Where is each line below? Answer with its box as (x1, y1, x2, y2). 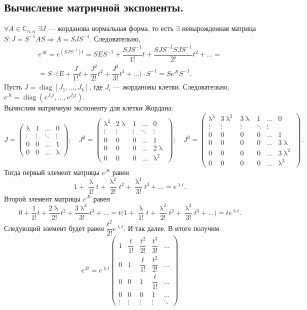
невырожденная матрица (182, 23, 256, 33)
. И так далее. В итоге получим (123, 222, 219, 233)
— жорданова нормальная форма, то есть (48, 23, 173, 33)
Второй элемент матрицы (4, 193, 81, 203)
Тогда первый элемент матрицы (4, 167, 100, 177)
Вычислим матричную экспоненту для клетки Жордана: (4, 102, 173, 113)
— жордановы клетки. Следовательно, (113, 81, 229, 92)
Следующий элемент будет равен (4, 222, 104, 233)
